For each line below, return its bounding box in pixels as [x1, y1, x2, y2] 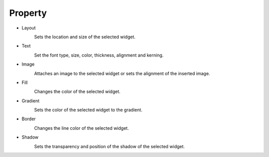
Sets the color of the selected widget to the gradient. [34, 107, 143, 113]
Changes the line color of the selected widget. [34, 125, 129, 131]
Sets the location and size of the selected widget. [34, 34, 135, 40]
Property [9, 7, 47, 18]
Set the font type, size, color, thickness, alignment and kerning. [34, 52, 164, 58]
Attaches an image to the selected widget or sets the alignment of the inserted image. [34, 70, 210, 77]
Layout [21, 25, 36, 31]
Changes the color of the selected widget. [34, 88, 121, 94]
